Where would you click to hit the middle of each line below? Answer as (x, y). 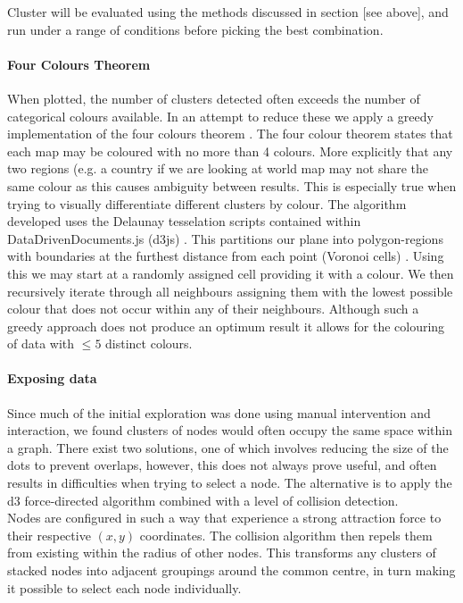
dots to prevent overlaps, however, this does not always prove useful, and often (222, 465)
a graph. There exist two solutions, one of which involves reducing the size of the (228, 447)
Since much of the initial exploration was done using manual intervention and (219, 412)
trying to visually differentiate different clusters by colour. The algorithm (207, 203)
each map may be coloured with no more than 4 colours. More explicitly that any (230, 151)
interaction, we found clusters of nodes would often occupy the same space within (230, 430)
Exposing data (52, 378)
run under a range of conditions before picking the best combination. (195, 29)
